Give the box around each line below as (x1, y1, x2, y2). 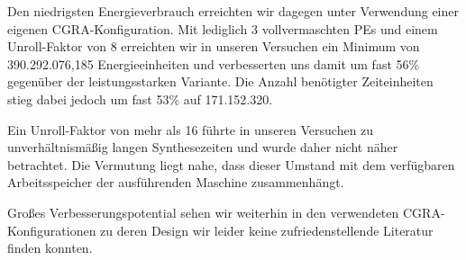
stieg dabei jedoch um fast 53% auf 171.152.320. (7, 89, 273, 108)
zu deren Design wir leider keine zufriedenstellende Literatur (100, 220, 434, 239)
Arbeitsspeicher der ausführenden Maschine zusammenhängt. (7, 173, 344, 192)
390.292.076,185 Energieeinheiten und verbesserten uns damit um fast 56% (7, 54, 420, 73)
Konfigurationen (7, 220, 96, 239)
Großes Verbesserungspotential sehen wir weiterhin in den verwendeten (7, 202, 399, 221)
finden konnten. (7, 238, 93, 257)
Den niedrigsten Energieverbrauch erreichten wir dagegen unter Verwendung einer (7, 2, 459, 20)
